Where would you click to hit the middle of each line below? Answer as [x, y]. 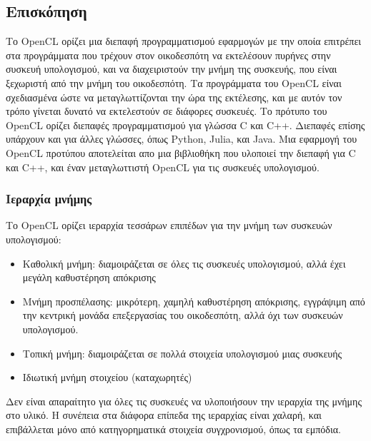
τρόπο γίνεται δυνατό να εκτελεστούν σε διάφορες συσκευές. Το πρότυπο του [167, 111]
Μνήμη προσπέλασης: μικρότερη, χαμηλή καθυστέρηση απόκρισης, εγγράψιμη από [194, 301]
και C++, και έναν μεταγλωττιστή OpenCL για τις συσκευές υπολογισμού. [163, 167]
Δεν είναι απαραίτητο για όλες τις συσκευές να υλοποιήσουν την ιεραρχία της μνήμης [184, 401]
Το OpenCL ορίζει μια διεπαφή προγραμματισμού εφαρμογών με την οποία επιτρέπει [184, 41]
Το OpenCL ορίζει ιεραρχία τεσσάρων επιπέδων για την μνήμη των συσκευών [169, 225]
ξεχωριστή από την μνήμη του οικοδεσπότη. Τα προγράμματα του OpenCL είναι [174, 82]
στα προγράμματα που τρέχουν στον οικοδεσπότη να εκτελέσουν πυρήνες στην [168, 55]
